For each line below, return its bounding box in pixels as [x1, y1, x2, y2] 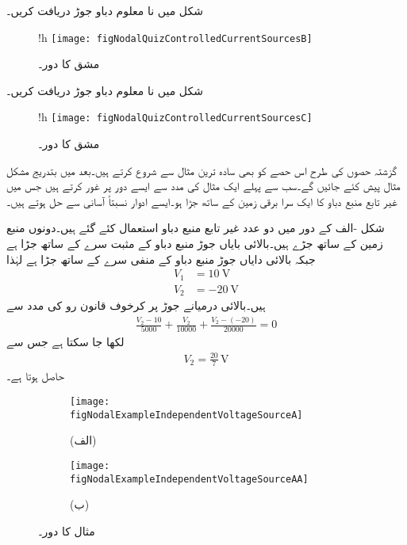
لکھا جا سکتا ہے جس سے [6, 333, 125, 350]
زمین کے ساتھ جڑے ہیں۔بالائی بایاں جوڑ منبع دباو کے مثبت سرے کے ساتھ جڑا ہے [6, 235, 383, 252]
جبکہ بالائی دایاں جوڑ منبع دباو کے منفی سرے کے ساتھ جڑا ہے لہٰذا [6, 250, 316, 267]
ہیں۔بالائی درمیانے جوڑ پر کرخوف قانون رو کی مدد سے [6, 297, 266, 314]
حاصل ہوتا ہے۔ [6, 368, 64, 384]
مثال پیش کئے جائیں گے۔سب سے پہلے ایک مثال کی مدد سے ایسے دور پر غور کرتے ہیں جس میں [6, 177, 401, 194]
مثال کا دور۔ [38, 522, 95, 539]
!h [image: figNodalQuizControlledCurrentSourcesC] [38, 109, 313, 125]
